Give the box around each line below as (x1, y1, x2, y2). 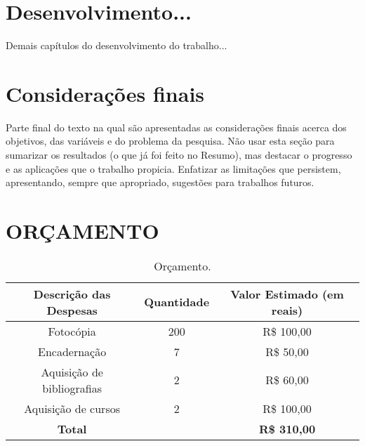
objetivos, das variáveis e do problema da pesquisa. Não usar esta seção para (6, 133, 335, 148)
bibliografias (42, 379, 102, 396)
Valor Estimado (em (230, 285, 344, 302)
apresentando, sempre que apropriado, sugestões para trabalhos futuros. (6, 175, 314, 190)
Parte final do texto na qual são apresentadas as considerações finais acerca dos (6, 119, 347, 134)
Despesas (46, 301, 98, 318)
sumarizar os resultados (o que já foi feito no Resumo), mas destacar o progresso (6, 147, 352, 162)
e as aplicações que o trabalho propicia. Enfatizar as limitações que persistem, (6, 161, 341, 176)
